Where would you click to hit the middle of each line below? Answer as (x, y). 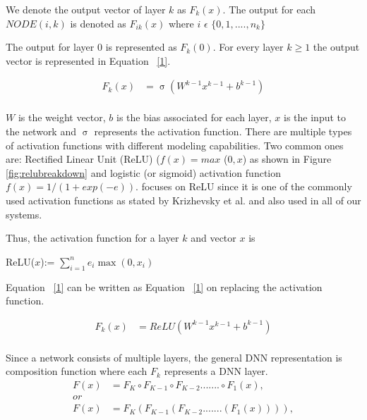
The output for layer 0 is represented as (91, 47)
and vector (213, 238)
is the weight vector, (62, 117)
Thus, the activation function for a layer (92, 238)
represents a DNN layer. (216, 371)
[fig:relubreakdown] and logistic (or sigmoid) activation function (144, 172)
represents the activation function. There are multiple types (223, 131)
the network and (41, 131)
